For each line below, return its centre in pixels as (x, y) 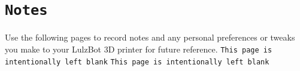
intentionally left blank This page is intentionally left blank (137, 62)
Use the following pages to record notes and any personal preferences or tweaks (150, 37)
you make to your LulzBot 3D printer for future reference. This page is (139, 49)
